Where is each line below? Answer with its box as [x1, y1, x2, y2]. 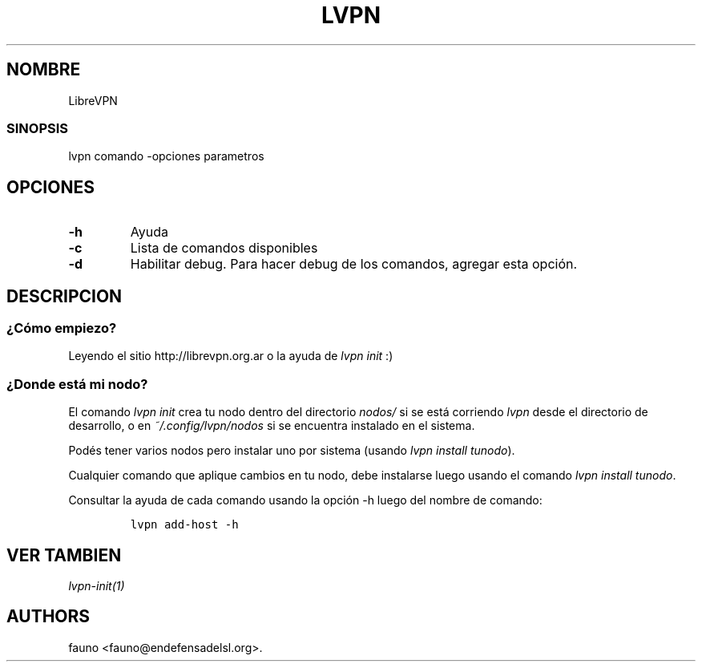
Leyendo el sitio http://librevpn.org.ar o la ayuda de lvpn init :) [68, 349, 393, 363]
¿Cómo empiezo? [6, 320, 117, 337]
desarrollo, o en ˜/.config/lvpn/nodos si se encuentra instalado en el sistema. [68, 419, 475, 433]
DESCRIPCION [6, 285, 123, 306]
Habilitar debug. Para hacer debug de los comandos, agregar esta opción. [130, 256, 578, 273]
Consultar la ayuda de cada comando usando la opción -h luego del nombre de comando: [68, 493, 543, 508]
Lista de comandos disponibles [130, 240, 318, 257]
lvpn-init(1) [68, 579, 125, 593]
